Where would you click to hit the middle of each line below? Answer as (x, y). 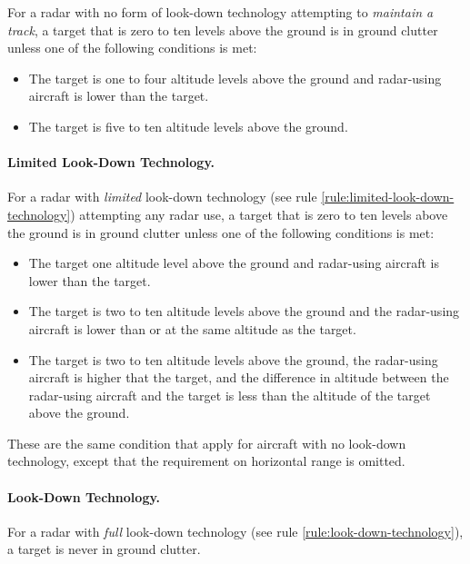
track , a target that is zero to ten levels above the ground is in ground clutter (223, 30)
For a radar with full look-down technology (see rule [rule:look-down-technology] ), (235, 531)
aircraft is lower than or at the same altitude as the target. (192, 328)
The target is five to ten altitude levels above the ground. (188, 126)
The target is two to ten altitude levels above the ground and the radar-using (244, 311)
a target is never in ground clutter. (104, 549)
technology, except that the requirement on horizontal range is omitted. (206, 461)
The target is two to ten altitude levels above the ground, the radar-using (233, 359)
